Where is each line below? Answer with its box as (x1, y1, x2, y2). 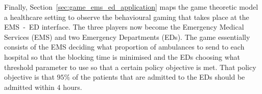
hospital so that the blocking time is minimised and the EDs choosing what (4, 51, 241, 62)
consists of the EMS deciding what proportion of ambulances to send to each (4, 41, 245, 52)
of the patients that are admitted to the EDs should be (72, 72, 245, 82)
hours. (63, 81, 82, 92)
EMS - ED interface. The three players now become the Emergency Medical (4, 21, 244, 32)
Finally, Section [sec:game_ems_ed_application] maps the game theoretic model (4, 2, 258, 12)
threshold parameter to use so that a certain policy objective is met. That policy (4, 61, 256, 72)
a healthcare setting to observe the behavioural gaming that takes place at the (4, 11, 249, 22)
